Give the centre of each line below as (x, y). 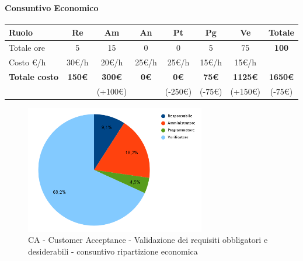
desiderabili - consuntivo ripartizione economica (113, 251)
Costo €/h (27, 62)
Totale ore (27, 48)
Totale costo (34, 76)
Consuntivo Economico (52, 7)
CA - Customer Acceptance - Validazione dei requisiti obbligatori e (148, 240)
